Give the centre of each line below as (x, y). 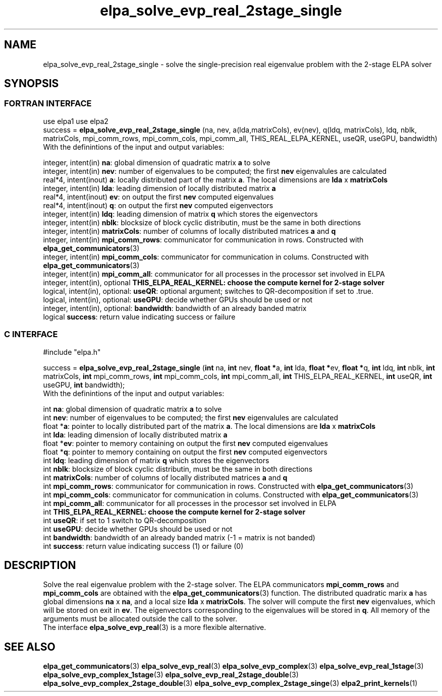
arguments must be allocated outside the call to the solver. (140, 619)
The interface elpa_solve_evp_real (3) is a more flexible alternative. (155, 627)
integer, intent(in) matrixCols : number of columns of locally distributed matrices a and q (189, 231)
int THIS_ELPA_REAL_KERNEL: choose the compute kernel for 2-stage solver (174, 512)
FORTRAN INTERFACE (48, 104)
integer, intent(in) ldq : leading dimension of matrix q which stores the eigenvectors (180, 214)
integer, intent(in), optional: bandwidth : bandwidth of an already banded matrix (175, 308)
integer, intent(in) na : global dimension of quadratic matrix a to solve (157, 162)
